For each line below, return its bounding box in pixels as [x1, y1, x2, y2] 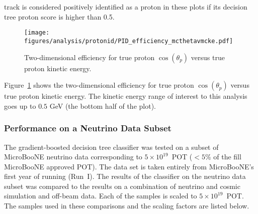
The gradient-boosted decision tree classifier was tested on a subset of [4, 141, 219, 152]
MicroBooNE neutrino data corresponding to [4, 151, 142, 162]
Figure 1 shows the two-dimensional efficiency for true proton [4, 80, 194, 90]
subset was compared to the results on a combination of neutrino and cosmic [4, 180, 240, 191]
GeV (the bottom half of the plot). [49, 100, 156, 111]
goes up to [4, 100, 36, 111]
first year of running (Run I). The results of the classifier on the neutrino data [4, 171, 246, 181]
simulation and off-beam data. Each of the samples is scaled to [4, 190, 197, 201]
